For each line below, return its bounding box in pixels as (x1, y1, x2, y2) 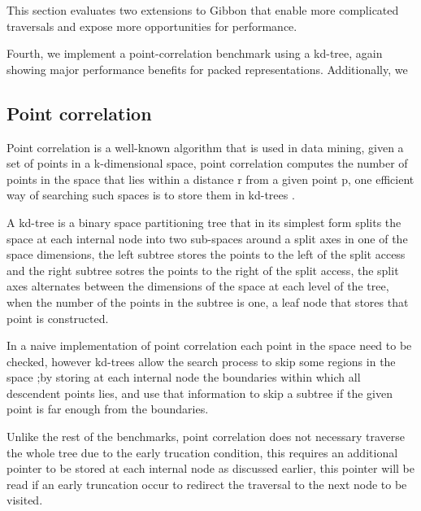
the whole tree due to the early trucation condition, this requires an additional (7, 443, 398, 461)
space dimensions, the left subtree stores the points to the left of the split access (7, 246, 406, 263)
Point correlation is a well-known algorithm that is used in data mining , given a (7, 138, 404, 155)
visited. (7, 491, 43, 509)
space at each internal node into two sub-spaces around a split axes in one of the (7, 229, 408, 247)
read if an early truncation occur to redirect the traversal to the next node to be (7, 475, 407, 492)
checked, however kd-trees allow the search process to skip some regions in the (7, 352, 396, 369)
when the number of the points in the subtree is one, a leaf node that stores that (7, 293, 409, 310)
